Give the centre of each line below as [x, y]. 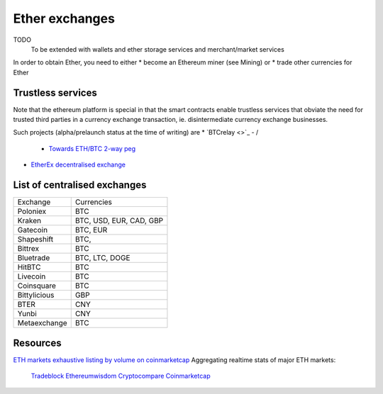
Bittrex [28, 249]
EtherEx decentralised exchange [78, 165]
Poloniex [32, 211]
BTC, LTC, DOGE [102, 258]
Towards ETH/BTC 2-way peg [92, 148]
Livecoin [32, 276]
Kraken [29, 221]
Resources [37, 343]
